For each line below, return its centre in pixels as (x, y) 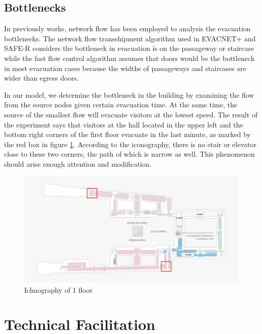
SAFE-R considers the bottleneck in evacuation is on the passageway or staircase (129, 48)
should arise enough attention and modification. (78, 163)
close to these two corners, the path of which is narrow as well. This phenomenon (129, 154)
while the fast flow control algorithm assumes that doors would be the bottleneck (129, 58)
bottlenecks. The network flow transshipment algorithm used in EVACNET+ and (130, 38)
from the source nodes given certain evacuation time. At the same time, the (121, 105)
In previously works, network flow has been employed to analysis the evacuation (127, 28)
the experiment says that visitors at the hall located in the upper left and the (124, 124)
